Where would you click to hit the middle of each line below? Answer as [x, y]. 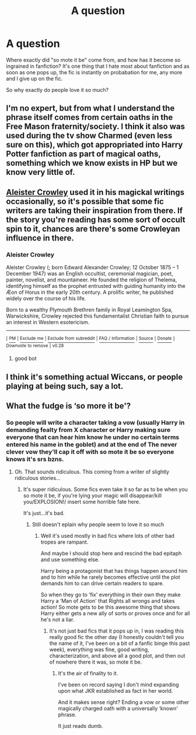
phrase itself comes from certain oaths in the [90, 117]
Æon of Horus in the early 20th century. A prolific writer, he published [90, 292]
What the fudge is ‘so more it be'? [69, 406]
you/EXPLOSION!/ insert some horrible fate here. [82, 502]
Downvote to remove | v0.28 [35, 346]
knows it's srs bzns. [35, 459]
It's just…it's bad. [44, 513]
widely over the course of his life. [46, 298]
